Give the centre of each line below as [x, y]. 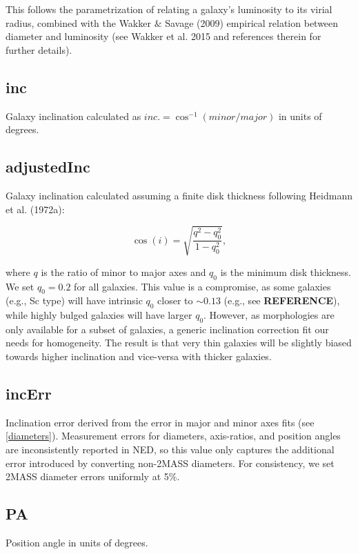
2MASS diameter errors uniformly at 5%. [93, 476]
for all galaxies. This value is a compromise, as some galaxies [202, 286]
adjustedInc [48, 167]
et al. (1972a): [35, 209]
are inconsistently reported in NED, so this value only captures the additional [170, 449]
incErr [29, 394]
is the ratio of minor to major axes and [123, 271]
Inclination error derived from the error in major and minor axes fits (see [160, 422]
